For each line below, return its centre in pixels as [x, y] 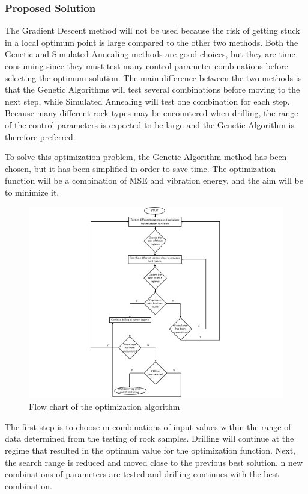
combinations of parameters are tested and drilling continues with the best [142, 474]
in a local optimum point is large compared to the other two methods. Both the [152, 42]
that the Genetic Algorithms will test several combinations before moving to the [152, 89]
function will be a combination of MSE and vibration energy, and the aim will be [154, 180]
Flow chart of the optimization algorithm [104, 406]
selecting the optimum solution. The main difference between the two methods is [153, 77]
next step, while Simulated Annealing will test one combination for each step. [147, 101]
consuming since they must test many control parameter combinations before [146, 66]
